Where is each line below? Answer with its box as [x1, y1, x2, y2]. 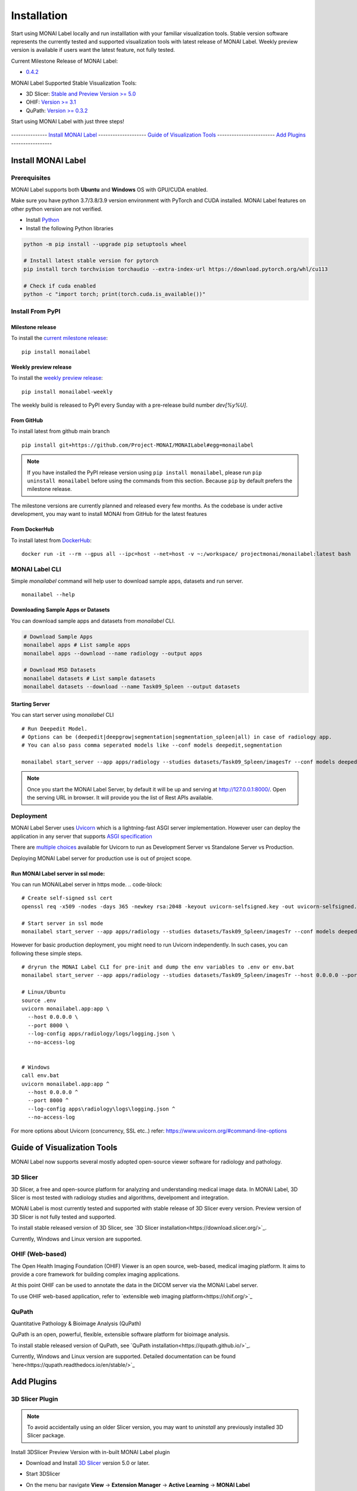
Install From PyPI [11, 307, 61, 315]
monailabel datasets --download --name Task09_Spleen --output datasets [23, 683, 240, 690]
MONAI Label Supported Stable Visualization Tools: [11, 79, 137, 86]
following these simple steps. [11, 949, 83, 957]
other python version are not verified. [11, 205, 102, 212]
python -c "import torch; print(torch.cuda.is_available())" [23, 290, 206, 298]
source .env [21, 997, 57, 1004]
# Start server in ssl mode [21, 920, 104, 927]
